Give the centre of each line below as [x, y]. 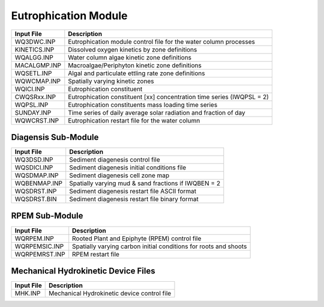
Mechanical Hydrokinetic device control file [110, 293]
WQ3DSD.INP [34, 160]
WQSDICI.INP [34, 168]
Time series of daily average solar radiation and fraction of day [157, 112]
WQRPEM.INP [34, 239]
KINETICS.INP [34, 49]
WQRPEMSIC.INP [39, 246]
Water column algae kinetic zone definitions [130, 57]
